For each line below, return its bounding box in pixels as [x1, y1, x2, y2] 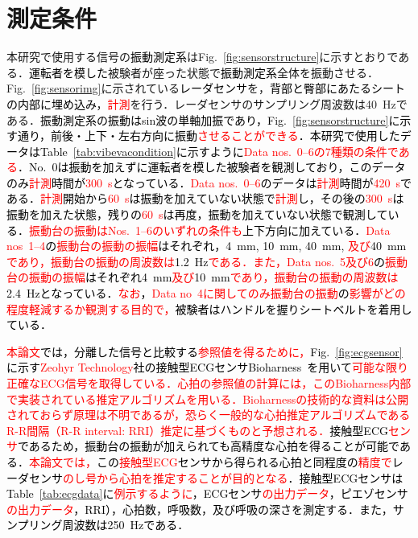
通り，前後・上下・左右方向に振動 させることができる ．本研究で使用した [17, 127, 400, 144]
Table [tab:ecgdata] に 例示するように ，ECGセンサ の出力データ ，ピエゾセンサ [6, 485, 408, 502]
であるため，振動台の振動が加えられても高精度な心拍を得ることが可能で [18, 437, 399, 454]
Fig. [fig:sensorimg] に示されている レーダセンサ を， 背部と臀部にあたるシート [6, 80, 406, 97]
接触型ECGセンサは [299, 469, 404, 486]
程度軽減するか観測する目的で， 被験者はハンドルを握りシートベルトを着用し [6, 300, 412, 317]
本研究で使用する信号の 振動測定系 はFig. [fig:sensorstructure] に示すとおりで [6, 48, 399, 65]
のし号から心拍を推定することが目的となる [63, 469, 288, 486]
